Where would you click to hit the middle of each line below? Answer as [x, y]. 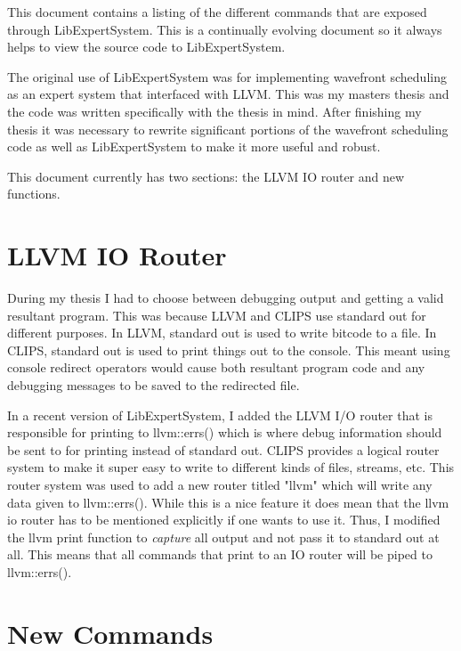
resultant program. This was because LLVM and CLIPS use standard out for [217, 315]
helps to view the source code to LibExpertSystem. [146, 47]
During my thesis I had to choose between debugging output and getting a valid [226, 298]
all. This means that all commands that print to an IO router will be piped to [220, 554]
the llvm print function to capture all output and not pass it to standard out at [223, 537]
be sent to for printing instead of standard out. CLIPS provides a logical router [223, 449]
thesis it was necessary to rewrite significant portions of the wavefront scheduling [228, 129]
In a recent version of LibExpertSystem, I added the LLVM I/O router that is [220, 415]
